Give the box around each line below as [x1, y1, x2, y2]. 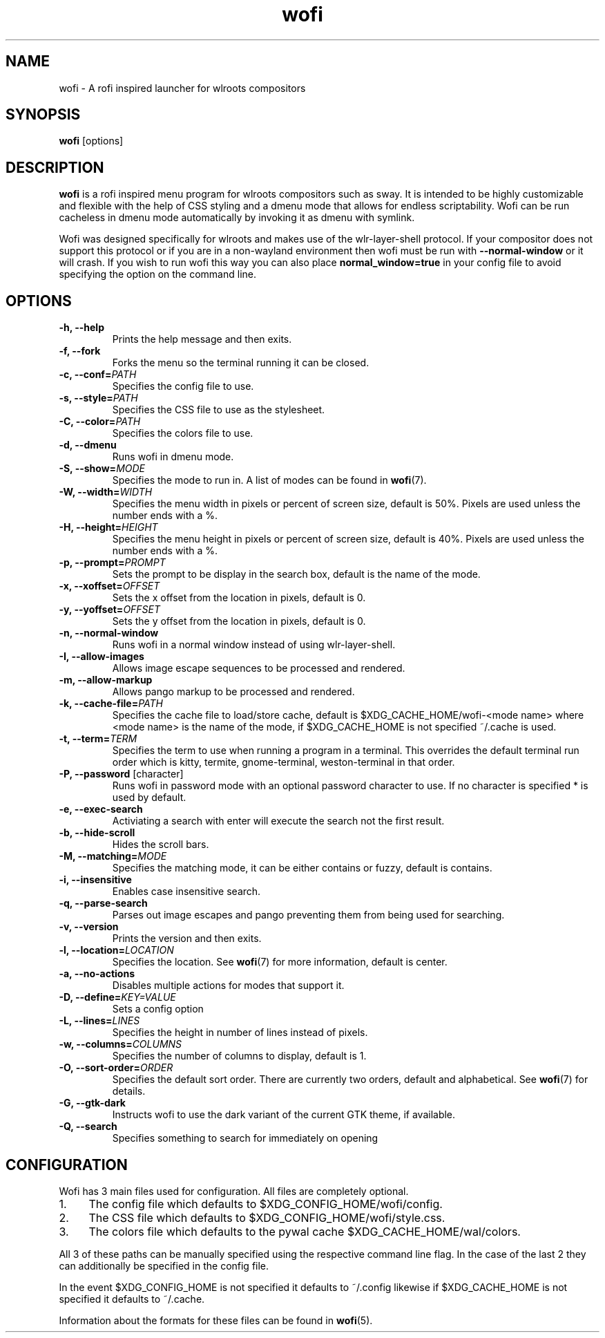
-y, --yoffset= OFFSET [59, 603, 161, 616]
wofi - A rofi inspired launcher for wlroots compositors [59, 82, 306, 94]
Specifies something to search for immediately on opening [112, 1132, 378, 1144]
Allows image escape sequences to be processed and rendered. [112, 662, 405, 675]
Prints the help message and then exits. [112, 333, 292, 346]
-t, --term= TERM [59, 733, 137, 745]
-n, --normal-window [59, 627, 159, 639]
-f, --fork [59, 345, 101, 357]
